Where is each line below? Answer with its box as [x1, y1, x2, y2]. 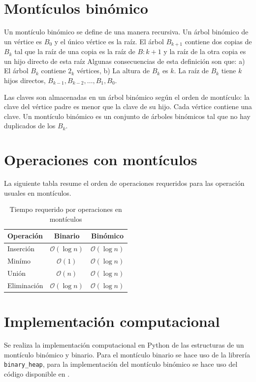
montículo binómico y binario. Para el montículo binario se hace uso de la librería [4, 349, 250, 359]
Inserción [7, 243, 34, 254]
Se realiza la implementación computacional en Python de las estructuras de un [4, 340, 244, 350]
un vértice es [4, 36, 42, 46]
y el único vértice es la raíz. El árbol [54, 36, 164, 46]
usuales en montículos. [4, 187, 71, 198]
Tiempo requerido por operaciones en [9, 204, 122, 214]
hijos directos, [4, 75, 46, 85]
